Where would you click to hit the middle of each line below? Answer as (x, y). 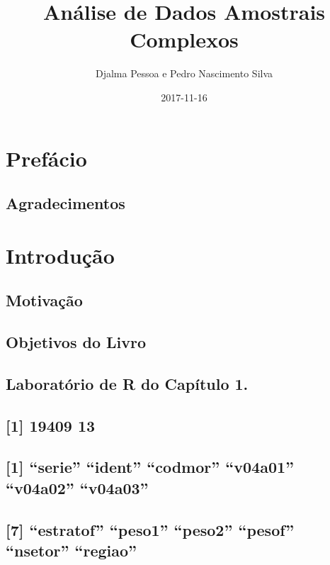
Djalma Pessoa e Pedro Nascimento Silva (184, 73)
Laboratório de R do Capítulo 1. (127, 383)
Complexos (184, 39)
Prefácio (46, 158)
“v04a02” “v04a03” (77, 487)
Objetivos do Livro (76, 342)
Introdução (60, 255)
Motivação (44, 300)
